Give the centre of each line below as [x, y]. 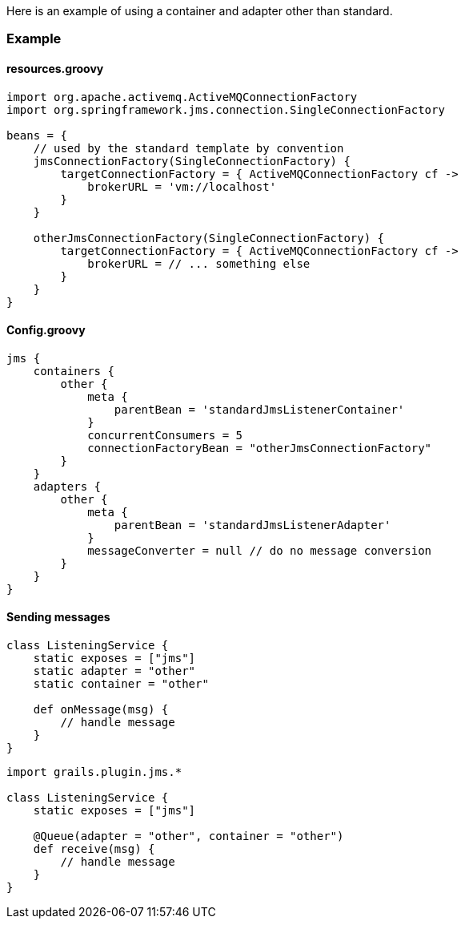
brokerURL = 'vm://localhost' [182, 186]
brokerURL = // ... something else [199, 263]
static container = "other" [121, 684]
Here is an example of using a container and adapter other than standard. [200, 11]
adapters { [67, 486]
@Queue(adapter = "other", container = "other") [188, 836]
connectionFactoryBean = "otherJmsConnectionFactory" [260, 448]
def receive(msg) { [94, 849]
